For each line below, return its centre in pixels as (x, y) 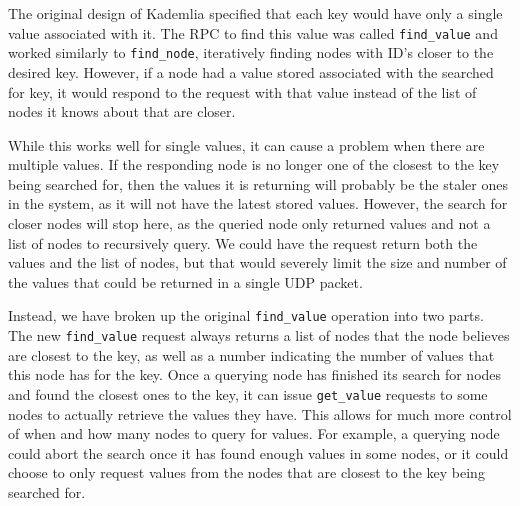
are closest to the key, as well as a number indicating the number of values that (251, 354)
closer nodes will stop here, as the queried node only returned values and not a (249, 223)
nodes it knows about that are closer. (122, 111)
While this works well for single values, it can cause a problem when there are (246, 144)
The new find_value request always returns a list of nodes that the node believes (259, 335)
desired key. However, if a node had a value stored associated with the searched (251, 71)
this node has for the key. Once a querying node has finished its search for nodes (255, 374)
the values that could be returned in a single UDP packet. (185, 281)
